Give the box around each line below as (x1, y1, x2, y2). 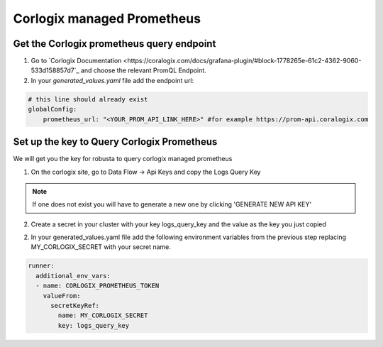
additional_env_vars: (35, 272, 111, 280)
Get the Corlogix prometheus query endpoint (13, 38, 216, 50)
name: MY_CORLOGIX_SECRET (57, 312, 148, 319)
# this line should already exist (28, 95, 148, 103)
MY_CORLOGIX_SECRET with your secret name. (30, 243, 172, 251)
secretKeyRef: (50, 302, 99, 309)
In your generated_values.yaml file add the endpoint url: (30, 76, 194, 84)
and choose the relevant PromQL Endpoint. (80, 66, 207, 75)
